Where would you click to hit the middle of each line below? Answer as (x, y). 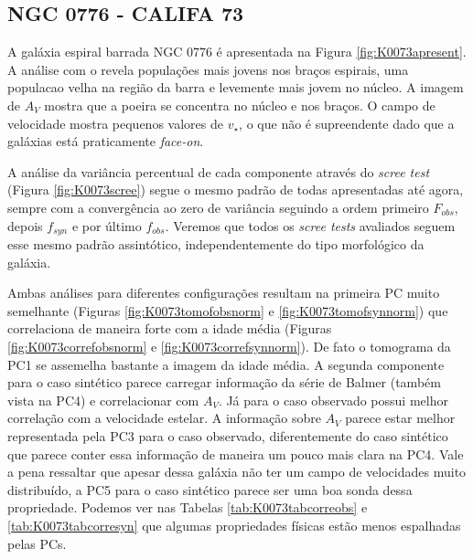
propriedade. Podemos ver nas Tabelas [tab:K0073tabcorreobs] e (188, 507)
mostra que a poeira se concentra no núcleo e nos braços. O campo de (240, 105)
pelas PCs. (37, 543)
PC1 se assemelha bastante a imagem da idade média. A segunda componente (226, 364)
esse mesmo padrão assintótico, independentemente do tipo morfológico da (216, 244)
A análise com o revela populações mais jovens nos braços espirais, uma (208, 69)
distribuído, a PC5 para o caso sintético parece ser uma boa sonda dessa (210, 489)
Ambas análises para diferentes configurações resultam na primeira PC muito (224, 293)
